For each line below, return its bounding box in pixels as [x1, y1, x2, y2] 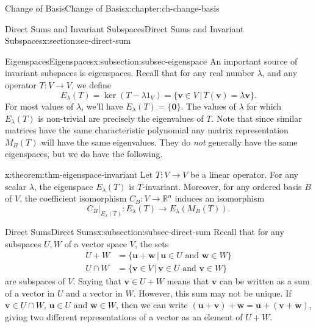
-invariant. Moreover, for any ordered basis [142, 180, 302, 192]
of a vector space [64, 237, 127, 250]
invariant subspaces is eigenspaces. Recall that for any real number [5, 66, 254, 79]
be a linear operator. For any [190, 167, 298, 180]
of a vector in [5, 286, 55, 299]
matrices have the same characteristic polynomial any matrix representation [5, 124, 289, 136]
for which [246, 100, 282, 113]
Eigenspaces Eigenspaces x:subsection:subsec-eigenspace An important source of [5, 54, 298, 67]
